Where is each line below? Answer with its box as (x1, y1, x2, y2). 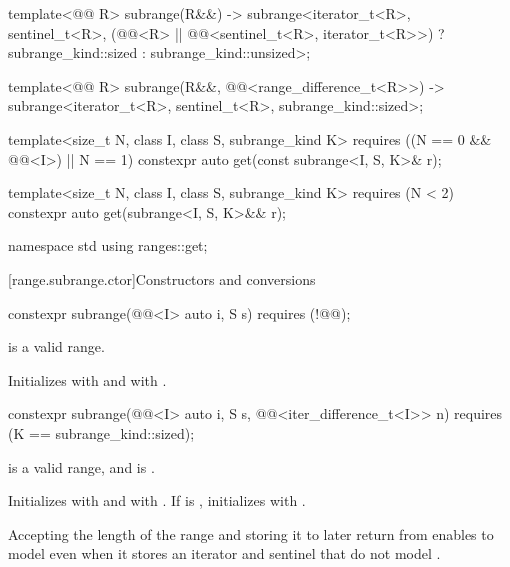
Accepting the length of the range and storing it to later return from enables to (8, 523, 494, 544)
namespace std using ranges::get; (8, 235, 208, 256)
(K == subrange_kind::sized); (8, 422, 195, 443)
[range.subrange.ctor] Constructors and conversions (8, 268, 316, 289)
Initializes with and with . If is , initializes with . (8, 490, 306, 511)
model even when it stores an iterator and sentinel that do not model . (8, 543, 441, 564)
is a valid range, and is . (8, 456, 155, 477)
